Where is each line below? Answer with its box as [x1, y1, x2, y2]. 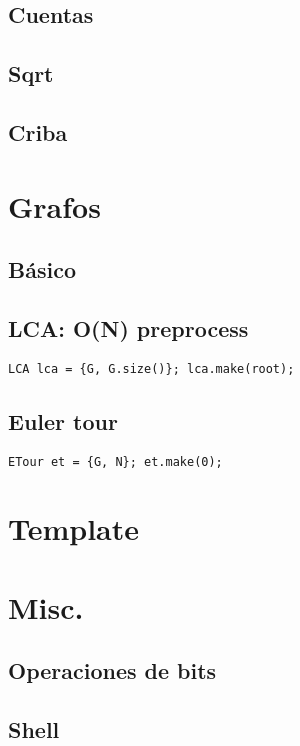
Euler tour [8, 405, 118, 436]
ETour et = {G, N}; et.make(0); [8, 454, 223, 469]
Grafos [8, 185, 101, 226]
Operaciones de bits [8, 655, 217, 686]
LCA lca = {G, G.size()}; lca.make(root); [8, 361, 295, 376]
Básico [8, 254, 76, 285]
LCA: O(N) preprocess [8, 312, 249, 343]
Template [8, 508, 140, 549]
